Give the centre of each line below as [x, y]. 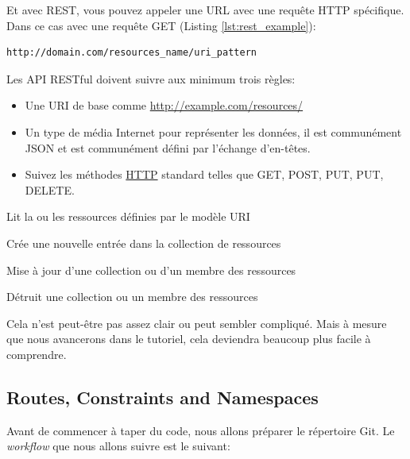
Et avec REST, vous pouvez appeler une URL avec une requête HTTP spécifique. [205, 10]
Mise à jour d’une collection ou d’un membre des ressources [151, 270]
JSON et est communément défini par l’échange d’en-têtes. [168, 147]
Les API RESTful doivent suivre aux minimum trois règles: [151, 78]
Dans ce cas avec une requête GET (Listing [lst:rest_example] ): [161, 25]
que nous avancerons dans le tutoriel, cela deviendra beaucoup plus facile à [189, 339]
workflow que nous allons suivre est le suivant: [118, 446]
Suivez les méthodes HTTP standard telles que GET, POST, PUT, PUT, [204, 174]
